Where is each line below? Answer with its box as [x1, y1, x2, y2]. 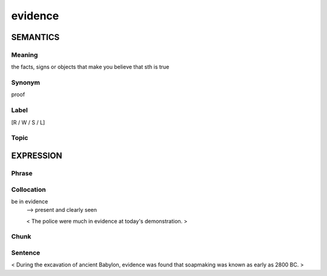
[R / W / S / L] [11, 119, 45, 126]
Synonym [11, 79, 41, 87]
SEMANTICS [11, 32, 60, 42]
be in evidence [11, 197, 48, 205]
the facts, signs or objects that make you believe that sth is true [11, 64, 170, 71]
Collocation [11, 185, 46, 194]
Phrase [11, 169, 33, 177]
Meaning [11, 50, 38, 59]
